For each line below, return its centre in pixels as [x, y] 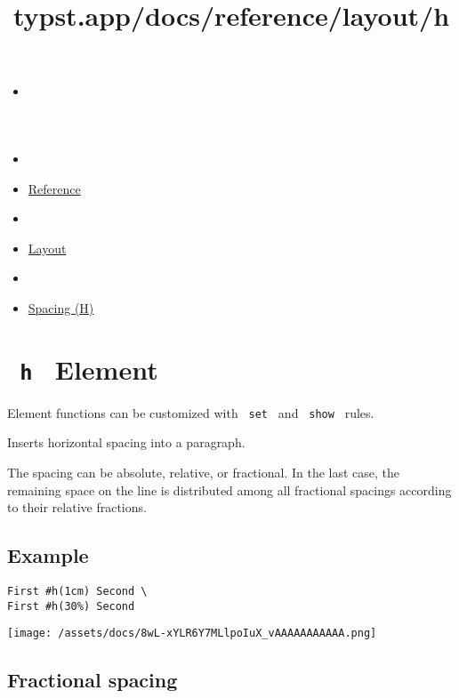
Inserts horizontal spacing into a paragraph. [126, 442]
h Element [89, 369]
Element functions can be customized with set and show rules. [191, 412]
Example [48, 555]
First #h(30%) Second [71, 606]
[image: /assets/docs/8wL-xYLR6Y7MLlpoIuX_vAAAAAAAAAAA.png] [192, 634]
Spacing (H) [61, 307]
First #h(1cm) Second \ [77, 592]
